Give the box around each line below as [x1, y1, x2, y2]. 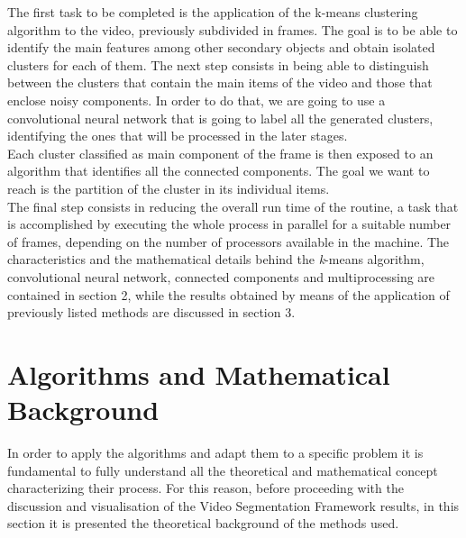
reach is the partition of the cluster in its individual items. [7, 178, 330, 197]
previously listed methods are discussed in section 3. [7, 303, 296, 322]
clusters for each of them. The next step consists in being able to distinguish [7, 55, 429, 74]
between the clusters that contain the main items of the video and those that [7, 73, 433, 92]
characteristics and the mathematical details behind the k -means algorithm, [7, 250, 425, 269]
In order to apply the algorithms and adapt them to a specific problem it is [7, 443, 424, 461]
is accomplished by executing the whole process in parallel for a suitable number [7, 214, 452, 233]
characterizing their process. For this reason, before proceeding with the [7, 479, 404, 497]
